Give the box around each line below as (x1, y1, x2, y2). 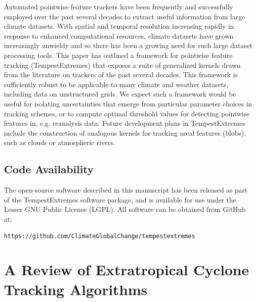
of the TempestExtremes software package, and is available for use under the (4, 194, 236, 204)
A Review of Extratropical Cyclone (4, 259, 249, 280)
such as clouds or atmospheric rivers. (4, 137, 115, 148)
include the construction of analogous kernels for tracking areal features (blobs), (4, 127, 246, 138)
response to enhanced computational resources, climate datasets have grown (4, 30, 234, 41)
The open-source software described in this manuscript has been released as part (4, 185, 248, 195)
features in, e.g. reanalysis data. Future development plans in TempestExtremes (4, 118, 245, 128)
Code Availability (4, 161, 94, 177)
